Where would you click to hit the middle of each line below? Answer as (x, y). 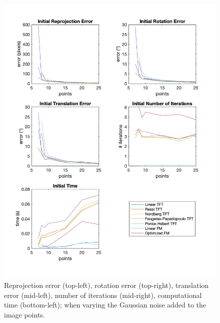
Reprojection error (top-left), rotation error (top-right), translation (106, 285)
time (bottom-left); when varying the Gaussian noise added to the (105, 305)
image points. (24, 314)
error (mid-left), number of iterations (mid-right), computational (103, 295)
